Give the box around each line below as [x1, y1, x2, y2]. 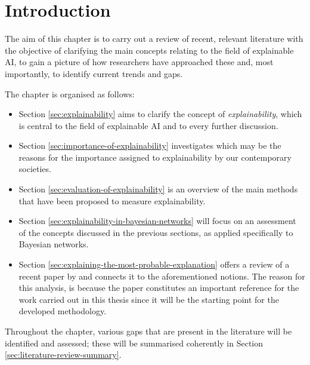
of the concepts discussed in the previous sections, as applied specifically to [18, 226, 293, 238]
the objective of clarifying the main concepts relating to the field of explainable [5, 44, 294, 56]
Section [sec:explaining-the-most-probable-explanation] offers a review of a [18, 258, 290, 271]
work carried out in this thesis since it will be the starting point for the [18, 293, 279, 305]
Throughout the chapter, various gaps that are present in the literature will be [5, 325, 292, 337]
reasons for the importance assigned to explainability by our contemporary [18, 151, 292, 163]
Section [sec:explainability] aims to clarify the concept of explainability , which [18, 108, 302, 120]
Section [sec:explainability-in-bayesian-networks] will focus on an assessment [18, 214, 296, 227]
